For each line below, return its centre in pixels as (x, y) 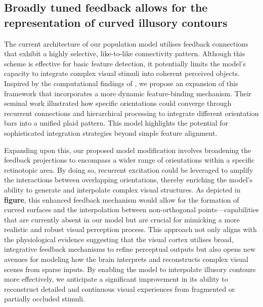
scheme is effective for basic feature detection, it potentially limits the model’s (125, 63)
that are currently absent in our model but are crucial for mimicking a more (122, 219)
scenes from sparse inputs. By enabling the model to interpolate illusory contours (130, 269)
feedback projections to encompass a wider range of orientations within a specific (129, 160)
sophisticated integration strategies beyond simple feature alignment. (111, 132)
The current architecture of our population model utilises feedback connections (126, 43)
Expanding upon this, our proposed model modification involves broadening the (128, 150)
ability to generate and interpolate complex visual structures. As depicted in (122, 189)
